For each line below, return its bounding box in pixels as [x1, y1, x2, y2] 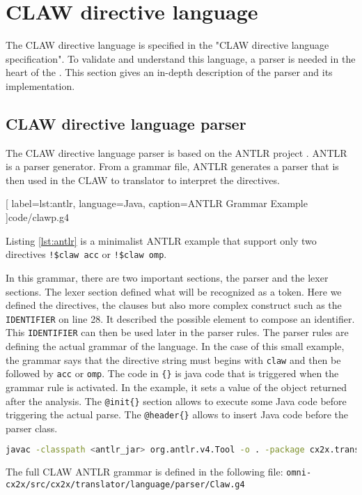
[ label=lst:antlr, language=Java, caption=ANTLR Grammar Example [6, 196, 308, 211]
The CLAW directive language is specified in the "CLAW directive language [6, 38, 329, 52]
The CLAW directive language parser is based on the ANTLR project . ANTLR [6, 145, 347, 160]
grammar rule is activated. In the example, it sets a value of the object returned [6, 379, 347, 394]
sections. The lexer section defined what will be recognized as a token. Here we [6, 284, 342, 298]
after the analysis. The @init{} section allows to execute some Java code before [6, 393, 347, 408]
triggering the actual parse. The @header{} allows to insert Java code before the [6, 407, 349, 422]
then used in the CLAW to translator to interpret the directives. [6, 172, 280, 187]
